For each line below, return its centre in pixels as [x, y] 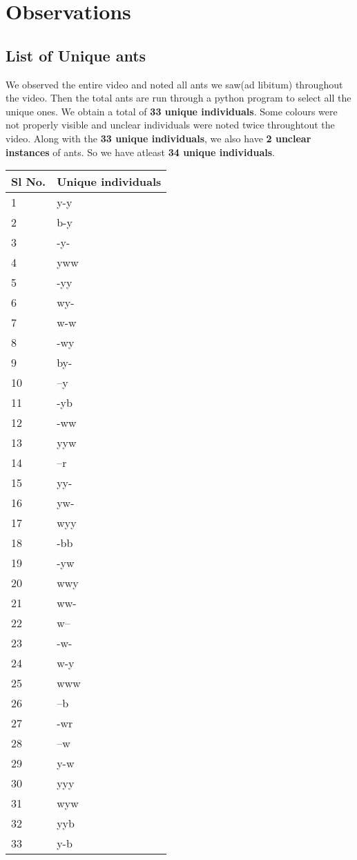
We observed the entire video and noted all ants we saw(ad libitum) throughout [174, 84]
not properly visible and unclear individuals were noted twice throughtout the [170, 125]
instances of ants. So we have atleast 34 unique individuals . [140, 152]
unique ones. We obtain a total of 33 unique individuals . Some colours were [172, 111]
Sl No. [29, 182]
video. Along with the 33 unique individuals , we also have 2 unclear [158, 138]
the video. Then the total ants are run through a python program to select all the [178, 98]
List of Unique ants [76, 55]
